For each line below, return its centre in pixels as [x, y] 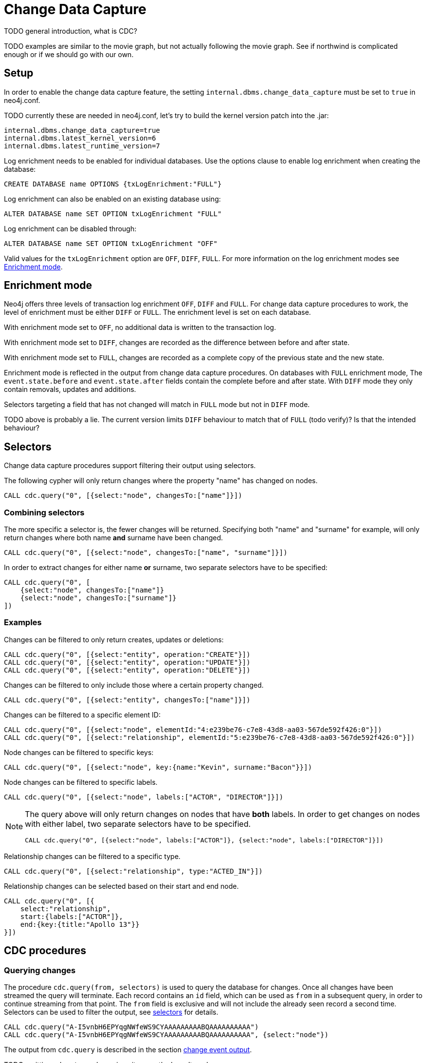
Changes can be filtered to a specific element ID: [82, 715]
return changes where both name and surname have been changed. [114, 538]
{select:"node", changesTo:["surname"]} [98, 598]
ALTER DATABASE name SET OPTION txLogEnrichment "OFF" [111, 243]
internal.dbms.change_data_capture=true [82, 130]
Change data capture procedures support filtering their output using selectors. [130, 466]
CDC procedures [45, 951]
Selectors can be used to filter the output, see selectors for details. [111, 1012]
